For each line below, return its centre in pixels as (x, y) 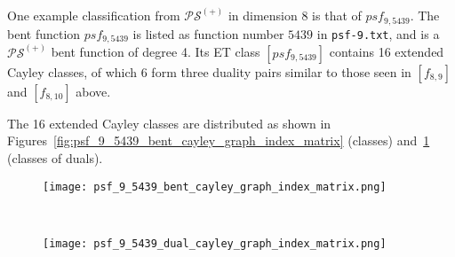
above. (93, 91)
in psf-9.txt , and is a (378, 33)
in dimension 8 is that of (295, 16)
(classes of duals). (55, 157)
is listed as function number (208, 33)
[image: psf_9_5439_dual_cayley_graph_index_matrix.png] (215, 243)
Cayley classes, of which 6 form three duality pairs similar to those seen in (209, 71)
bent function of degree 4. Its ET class (156, 52)
